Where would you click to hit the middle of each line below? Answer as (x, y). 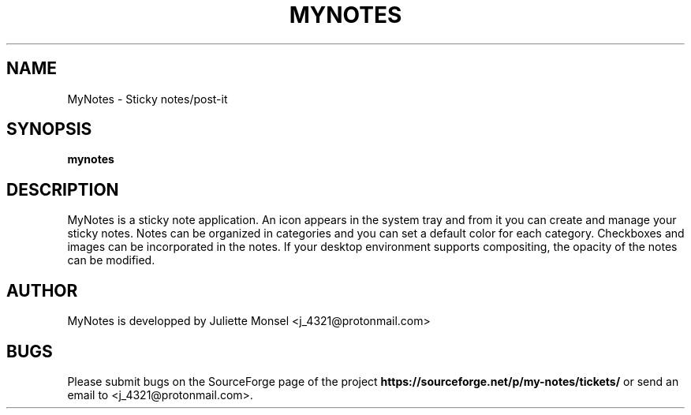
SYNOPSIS (49, 129)
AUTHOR (42, 290)
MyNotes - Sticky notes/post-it (148, 99)
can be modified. (111, 260)
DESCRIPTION (63, 189)
